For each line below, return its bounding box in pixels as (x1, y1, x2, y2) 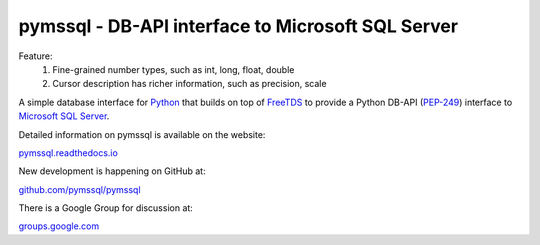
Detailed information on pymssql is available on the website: (18, 128, 266, 140)
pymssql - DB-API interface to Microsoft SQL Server (18, 15, 459, 37)
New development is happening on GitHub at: (18, 165, 206, 177)
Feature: (18, 50, 53, 62)
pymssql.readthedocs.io (18, 146, 119, 159)
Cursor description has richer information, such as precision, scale (52, 78, 327, 90)
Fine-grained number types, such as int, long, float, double (52, 63, 295, 75)
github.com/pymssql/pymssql (18, 183, 141, 195)
